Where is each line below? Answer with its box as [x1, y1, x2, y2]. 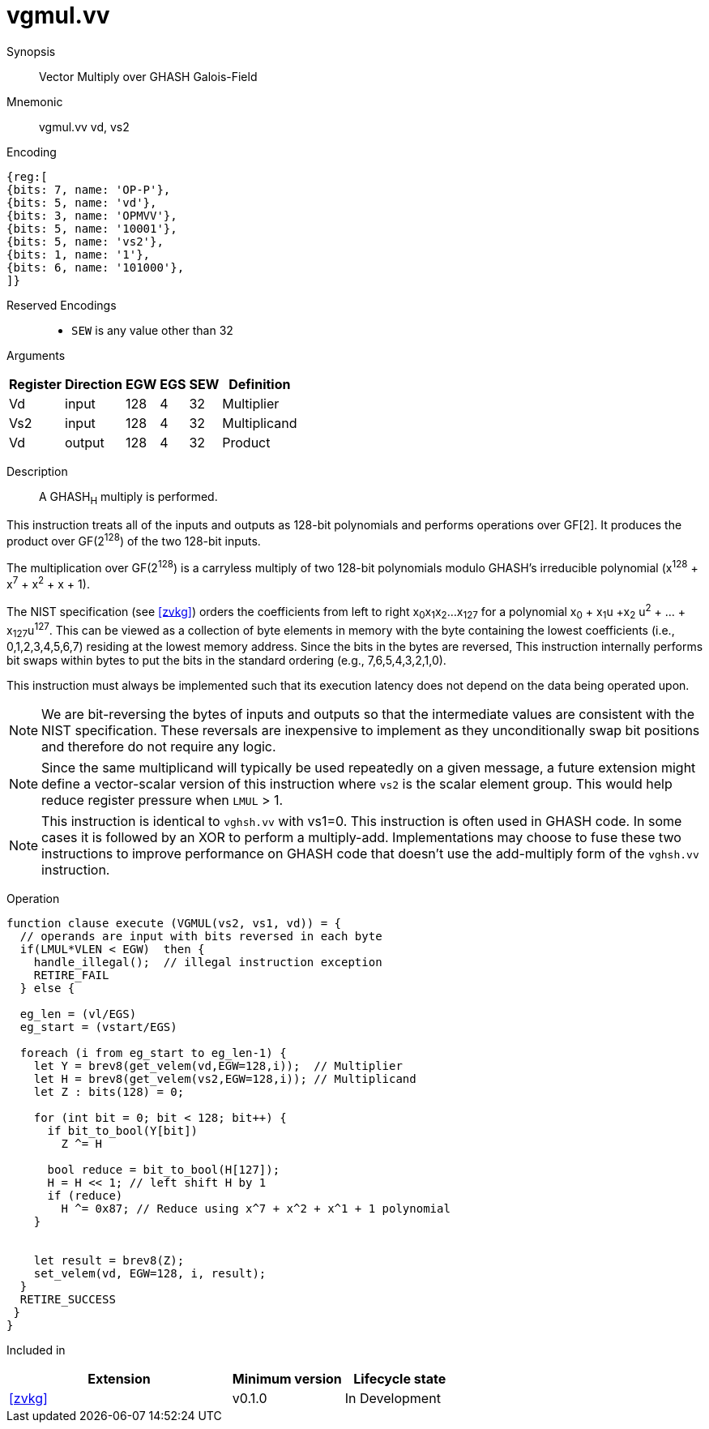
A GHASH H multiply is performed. [39, 489, 218, 507]
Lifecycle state [353, 1371, 446, 1388]
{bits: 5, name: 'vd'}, [6, 195, 157, 209]
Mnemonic [6, 94, 63, 109]
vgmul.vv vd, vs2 [39, 119, 130, 134]
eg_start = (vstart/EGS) [19, 1020, 177, 1034]
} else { [19, 982, 75, 995]
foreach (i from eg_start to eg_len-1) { [19, 1046, 287, 1060]
